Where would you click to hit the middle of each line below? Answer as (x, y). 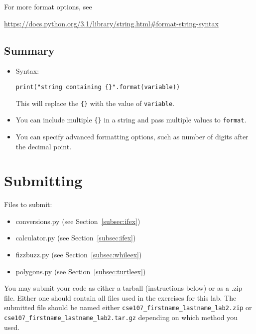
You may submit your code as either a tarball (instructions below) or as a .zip (123, 288)
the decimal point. (44, 146)
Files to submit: (28, 204)
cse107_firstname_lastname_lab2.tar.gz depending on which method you (121, 317)
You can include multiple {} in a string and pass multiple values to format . (131, 120)
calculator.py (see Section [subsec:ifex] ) (76, 238)
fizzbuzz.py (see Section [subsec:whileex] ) (79, 255)
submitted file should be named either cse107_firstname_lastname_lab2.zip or (128, 307)
